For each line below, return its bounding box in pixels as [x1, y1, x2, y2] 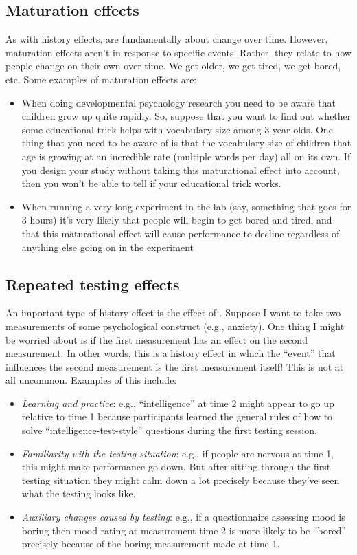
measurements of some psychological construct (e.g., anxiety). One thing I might [5, 318, 345, 333]
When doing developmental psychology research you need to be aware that [21, 95, 336, 109]
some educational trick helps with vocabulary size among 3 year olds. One [21, 122, 333, 136]
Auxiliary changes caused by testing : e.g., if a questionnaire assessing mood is [21, 510, 345, 524]
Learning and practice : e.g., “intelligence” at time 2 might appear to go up [21, 395, 334, 410]
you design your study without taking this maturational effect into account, [21, 162, 340, 177]
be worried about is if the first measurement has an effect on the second [5, 332, 308, 347]
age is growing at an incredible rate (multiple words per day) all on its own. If [21, 149, 351, 163]
